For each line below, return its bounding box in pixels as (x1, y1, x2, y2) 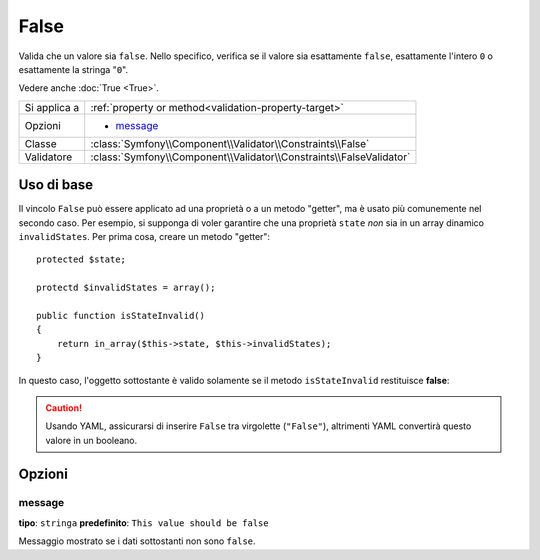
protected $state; (36, 254, 127, 265)
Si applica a (24, 100, 80, 114)
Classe (24, 136, 57, 150)
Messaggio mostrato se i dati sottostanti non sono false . (18, 535, 256, 547)
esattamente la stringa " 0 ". (18, 63, 129, 75)
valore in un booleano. (45, 434, 138, 446)
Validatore (24, 150, 73, 164)
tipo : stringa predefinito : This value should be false (18, 516, 269, 529)
